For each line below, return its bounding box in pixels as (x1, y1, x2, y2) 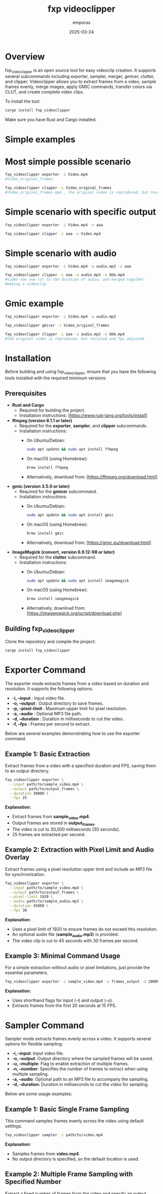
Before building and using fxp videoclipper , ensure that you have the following (5, 369, 156, 376)
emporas (72, 19, 91, 25)
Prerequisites (5, 389, 47, 397)
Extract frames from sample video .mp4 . (12, 814, 91, 821)
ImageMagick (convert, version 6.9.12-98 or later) (12, 549, 115, 555)
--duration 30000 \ (9, 791, 49, 796)
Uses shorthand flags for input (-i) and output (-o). (12, 997, 114, 1004)
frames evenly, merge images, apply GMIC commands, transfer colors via (5, 84, 152, 90)
